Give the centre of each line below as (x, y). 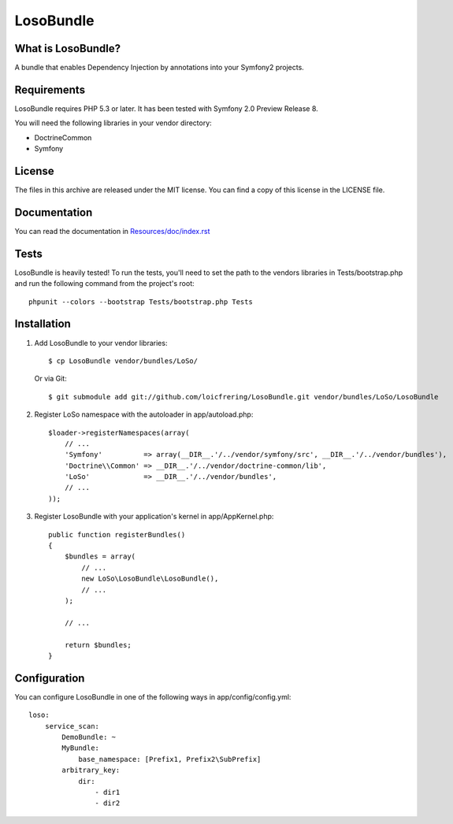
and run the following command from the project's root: (104, 284)
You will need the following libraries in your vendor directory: (113, 123)
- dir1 (108, 792)
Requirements (50, 89)
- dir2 (108, 803)
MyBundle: (81, 748)
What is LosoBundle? (68, 48)
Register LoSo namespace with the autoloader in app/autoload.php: (144, 414)
